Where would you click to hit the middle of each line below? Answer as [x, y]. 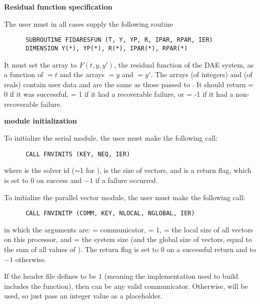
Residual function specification [58, 7]
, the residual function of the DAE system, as [184, 64]
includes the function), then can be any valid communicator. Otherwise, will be [126, 286]
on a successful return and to [211, 249]
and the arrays [82, 74]
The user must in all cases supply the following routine [89, 23]
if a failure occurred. [126, 180]
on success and [59, 180]
